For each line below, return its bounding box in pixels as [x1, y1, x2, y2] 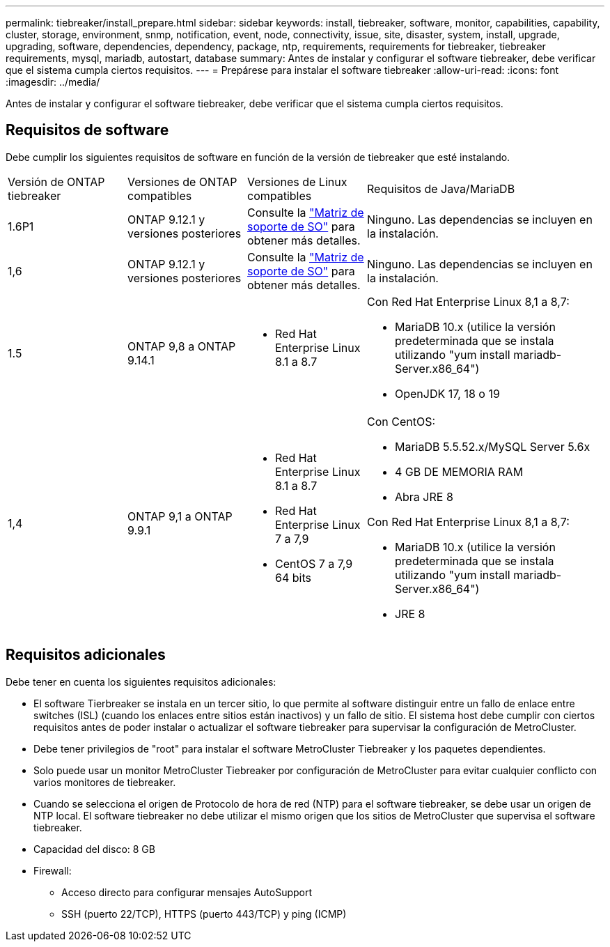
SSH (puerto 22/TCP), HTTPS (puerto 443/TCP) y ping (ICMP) [61, 907, 347, 920]
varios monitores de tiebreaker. [33, 776, 176, 788]
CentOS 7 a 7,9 [275, 556, 353, 571]
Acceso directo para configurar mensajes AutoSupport [61, 886, 313, 898]
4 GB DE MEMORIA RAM [395, 464, 524, 479]
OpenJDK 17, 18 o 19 [395, 386, 500, 401]
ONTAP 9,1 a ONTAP [127, 509, 233, 523]
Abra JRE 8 [395, 489, 453, 504]
